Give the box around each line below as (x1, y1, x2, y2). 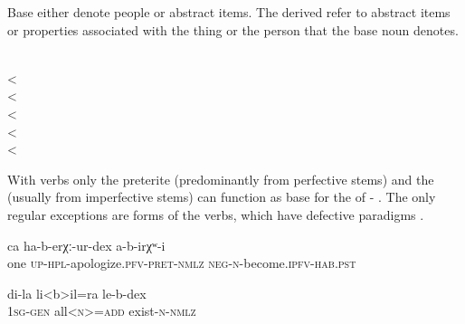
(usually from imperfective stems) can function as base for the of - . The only (7, 187, 436, 206)
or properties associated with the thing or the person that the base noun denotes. (7, 20, 459, 39)
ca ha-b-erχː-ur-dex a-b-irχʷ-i (7, 235, 166, 254)
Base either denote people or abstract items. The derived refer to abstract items (7, 3, 451, 21)
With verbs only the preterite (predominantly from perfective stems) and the (7, 169, 434, 188)
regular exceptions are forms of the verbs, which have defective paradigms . (7, 205, 424, 224)
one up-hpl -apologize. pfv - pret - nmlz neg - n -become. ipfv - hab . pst (7, 253, 356, 272)
